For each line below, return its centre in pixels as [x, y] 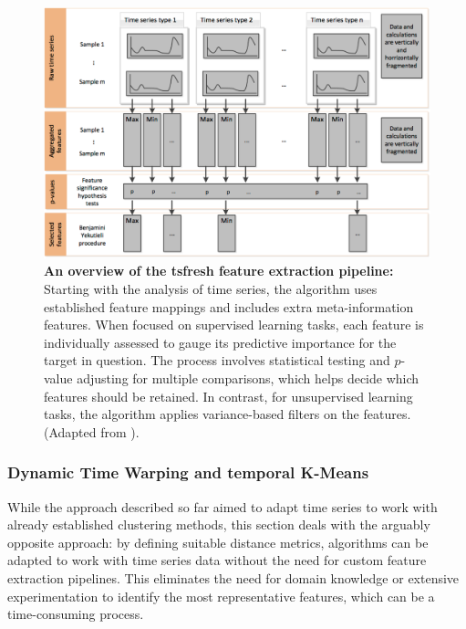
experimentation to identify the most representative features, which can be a [221, 596]
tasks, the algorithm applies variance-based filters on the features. [228, 414]
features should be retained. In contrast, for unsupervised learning [228, 396]
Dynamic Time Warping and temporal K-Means [188, 472]
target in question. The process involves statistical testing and [217, 360]
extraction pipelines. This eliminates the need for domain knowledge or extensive [233, 577]
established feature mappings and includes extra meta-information [229, 306]
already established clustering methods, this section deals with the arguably [219, 524]
